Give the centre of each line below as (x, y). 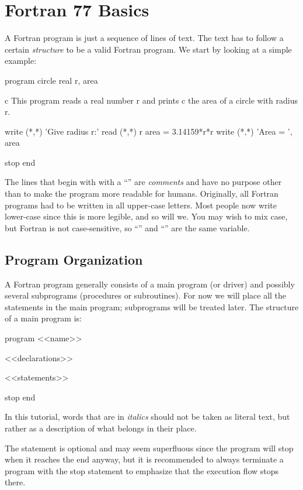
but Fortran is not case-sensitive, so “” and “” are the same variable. (127, 227)
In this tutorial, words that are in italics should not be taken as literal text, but (147, 417)
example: (21, 61)
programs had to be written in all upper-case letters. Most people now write (141, 205)
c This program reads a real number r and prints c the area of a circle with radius (151, 100)
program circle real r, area (51, 80)
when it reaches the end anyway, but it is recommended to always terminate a (144, 459)
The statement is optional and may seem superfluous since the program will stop (149, 448)
